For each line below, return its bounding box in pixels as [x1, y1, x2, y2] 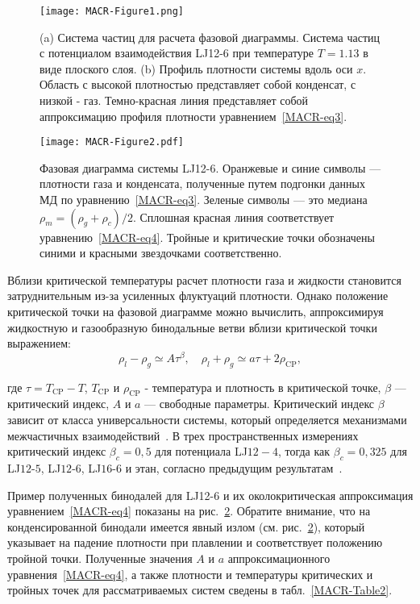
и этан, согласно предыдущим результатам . [125, 460, 343, 477]
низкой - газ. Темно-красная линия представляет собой [40, 92, 309, 109]
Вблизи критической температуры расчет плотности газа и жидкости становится [7, 271, 401, 288]
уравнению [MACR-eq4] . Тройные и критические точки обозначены [40, 228, 375, 245]
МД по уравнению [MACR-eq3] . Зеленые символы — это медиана [40, 191, 368, 208]
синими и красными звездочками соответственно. [40, 244, 282, 261]
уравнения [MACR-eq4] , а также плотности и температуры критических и [7, 565, 373, 582]
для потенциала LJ [155, 443, 247, 460]
